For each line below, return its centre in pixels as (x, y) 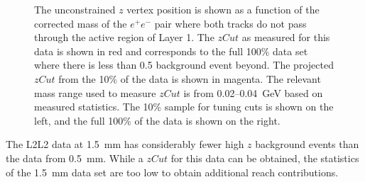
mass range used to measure (95, 92)
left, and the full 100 (79, 120)
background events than (307, 144)
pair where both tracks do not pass (230, 23)
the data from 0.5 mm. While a (75, 158)
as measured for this (286, 37)
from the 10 (84, 78)
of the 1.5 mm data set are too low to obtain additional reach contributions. (172, 172)
